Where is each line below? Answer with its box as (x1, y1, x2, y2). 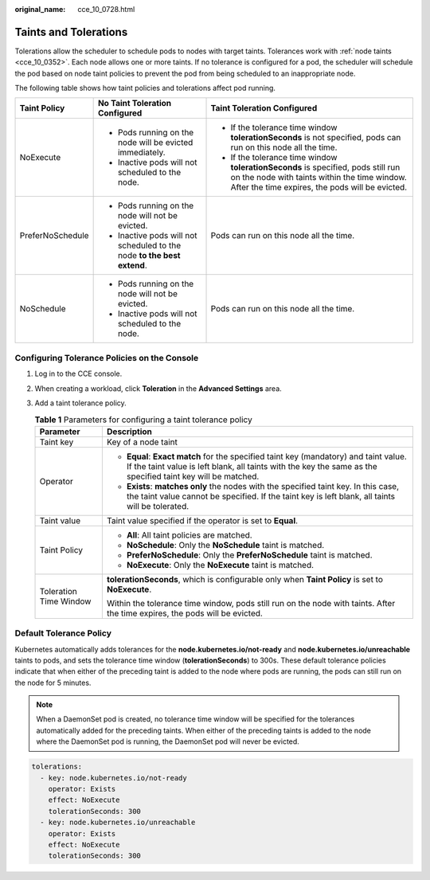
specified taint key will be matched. (126, 471, 260, 482)
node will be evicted (117, 137, 193, 148)
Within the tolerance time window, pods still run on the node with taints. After (106, 597, 396, 608)
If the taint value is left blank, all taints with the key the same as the (126, 460, 377, 471)
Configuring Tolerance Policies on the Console (14, 352, 199, 363)
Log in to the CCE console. (34, 369, 123, 378)
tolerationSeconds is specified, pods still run (230, 162, 401, 173)
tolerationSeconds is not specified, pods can (230, 132, 401, 143)
